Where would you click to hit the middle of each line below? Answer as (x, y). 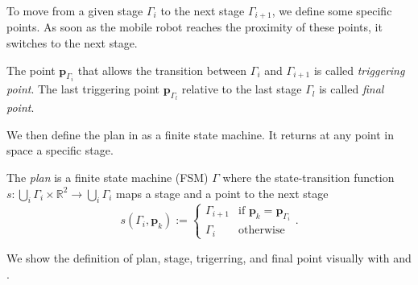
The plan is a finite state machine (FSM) (108, 178)
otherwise (262, 231)
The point (31, 70)
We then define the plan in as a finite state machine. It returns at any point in (200, 134)
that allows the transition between (162, 70)
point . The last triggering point (83, 89)
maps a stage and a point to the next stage (222, 193)
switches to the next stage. (72, 43)
